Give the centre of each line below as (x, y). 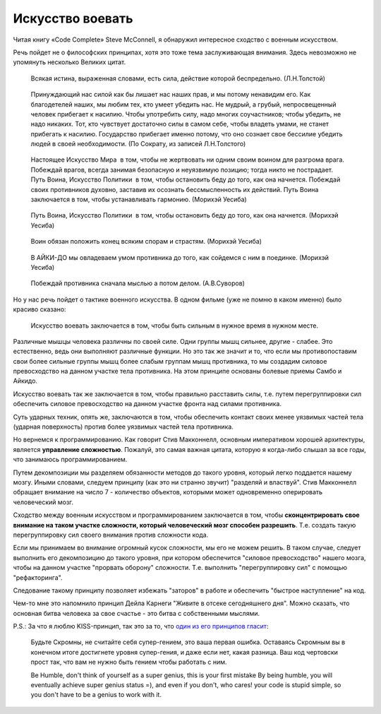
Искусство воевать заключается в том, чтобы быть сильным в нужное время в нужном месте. (175, 326)
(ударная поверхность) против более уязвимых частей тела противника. (123, 427)
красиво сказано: (40, 309)
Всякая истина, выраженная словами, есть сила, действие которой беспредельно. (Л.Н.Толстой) (178, 78)
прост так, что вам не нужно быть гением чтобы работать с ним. (129, 662)
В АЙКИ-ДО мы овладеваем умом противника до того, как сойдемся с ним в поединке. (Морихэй (180, 257)
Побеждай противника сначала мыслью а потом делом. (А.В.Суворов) (138, 283)
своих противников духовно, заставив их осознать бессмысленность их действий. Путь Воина (175, 189)
